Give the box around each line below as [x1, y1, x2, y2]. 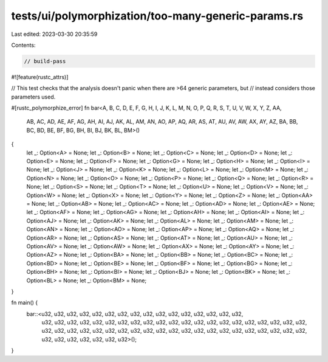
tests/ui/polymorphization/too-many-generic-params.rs [11, 9, 304, 23]
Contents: [11, 41, 36, 49]
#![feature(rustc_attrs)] [11, 73, 69, 80]
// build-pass [24, 58, 66, 64]
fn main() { [11, 299, 38, 307]
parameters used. [11, 93, 56, 100]
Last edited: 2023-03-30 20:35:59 [11, 30, 98, 38]
